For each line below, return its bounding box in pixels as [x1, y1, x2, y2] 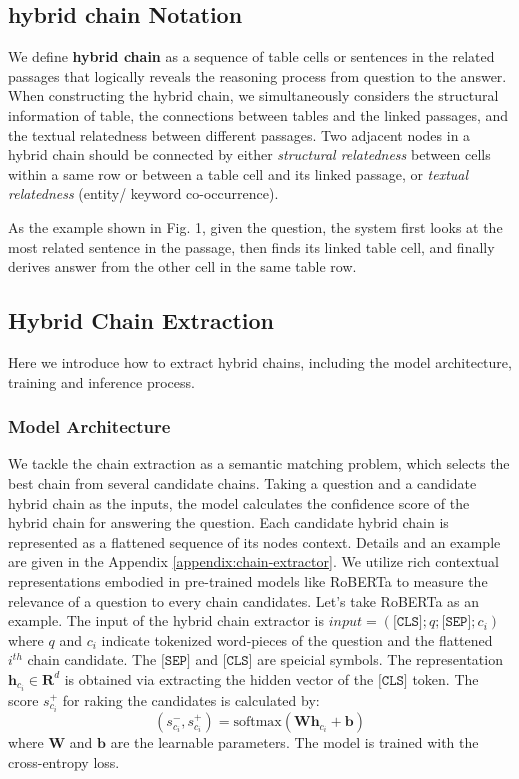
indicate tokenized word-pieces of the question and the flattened [101, 629, 493, 650]
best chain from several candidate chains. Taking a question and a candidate [8, 472, 477, 493]
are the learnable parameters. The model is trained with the [110, 732, 479, 753]
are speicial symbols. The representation [257, 649, 503, 670]
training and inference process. [8, 371, 195, 392]
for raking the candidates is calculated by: [62, 689, 320, 710]
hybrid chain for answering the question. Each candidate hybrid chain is [8, 512, 449, 533]
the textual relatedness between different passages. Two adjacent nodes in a [8, 124, 471, 145]
